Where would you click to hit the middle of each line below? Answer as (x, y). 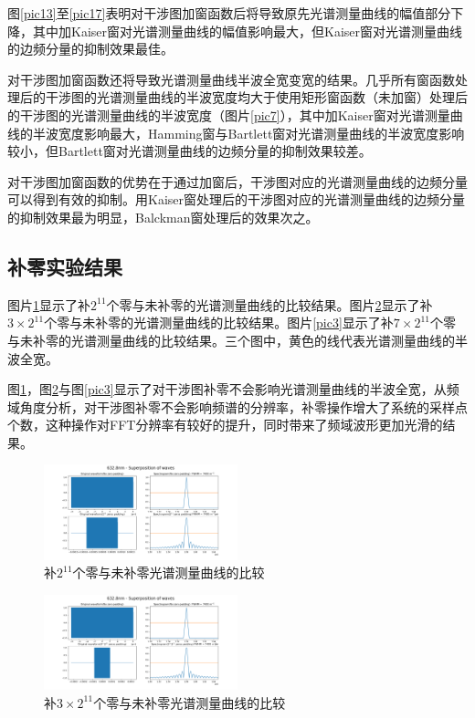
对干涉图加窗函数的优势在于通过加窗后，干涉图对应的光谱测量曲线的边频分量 (237, 181)
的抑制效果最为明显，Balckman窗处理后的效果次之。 (163, 217)
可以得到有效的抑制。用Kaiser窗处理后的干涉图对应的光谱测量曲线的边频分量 (237, 199)
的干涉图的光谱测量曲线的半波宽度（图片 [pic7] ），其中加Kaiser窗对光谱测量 (229, 114)
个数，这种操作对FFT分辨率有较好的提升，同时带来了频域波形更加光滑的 (225, 425)
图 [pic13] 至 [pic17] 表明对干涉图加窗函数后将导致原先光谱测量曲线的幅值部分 (229, 13)
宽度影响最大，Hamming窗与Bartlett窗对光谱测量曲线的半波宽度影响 (261, 133)
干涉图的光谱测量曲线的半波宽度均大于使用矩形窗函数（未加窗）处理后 (256, 97)
